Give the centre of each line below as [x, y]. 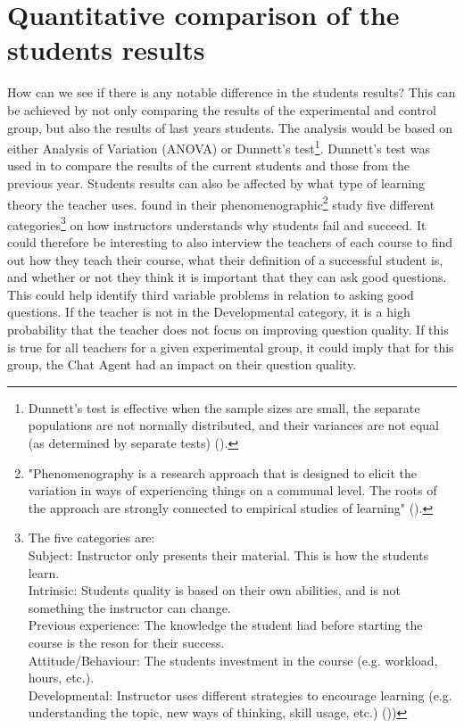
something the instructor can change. [129, 607]
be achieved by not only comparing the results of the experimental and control [222, 109]
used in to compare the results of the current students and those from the [208, 165]
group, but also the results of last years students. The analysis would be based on [230, 127]
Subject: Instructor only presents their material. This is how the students [228, 554]
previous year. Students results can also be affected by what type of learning [216, 182]
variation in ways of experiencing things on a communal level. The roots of [232, 490]
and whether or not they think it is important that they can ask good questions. [227, 277]
